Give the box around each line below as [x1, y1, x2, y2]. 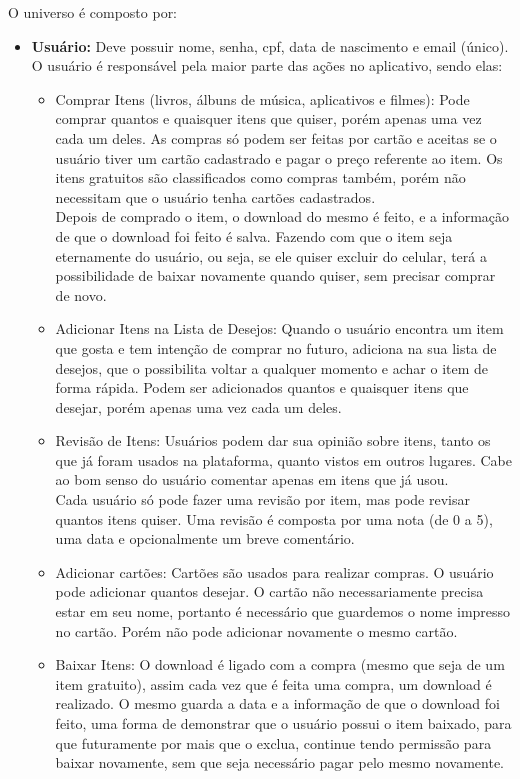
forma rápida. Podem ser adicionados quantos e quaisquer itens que [55, 377, 469, 398]
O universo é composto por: [8, 2, 178, 22]
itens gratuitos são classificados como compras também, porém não [55, 167, 466, 188]
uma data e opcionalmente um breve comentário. [55, 528, 355, 549]
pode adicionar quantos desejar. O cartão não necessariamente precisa [55, 581, 484, 602]
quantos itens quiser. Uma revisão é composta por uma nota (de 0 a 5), [55, 508, 493, 529]
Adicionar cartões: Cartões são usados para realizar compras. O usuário [55, 561, 494, 582]
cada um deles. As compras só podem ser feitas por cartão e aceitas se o [55, 127, 497, 148]
